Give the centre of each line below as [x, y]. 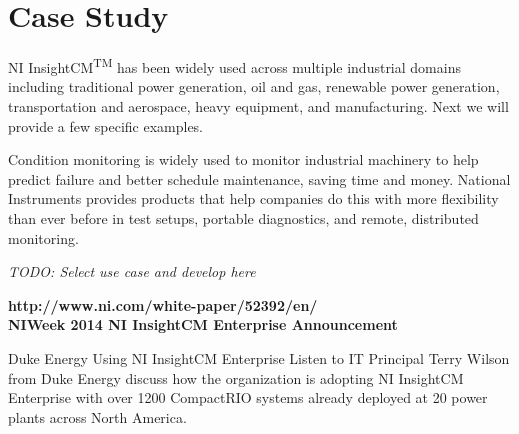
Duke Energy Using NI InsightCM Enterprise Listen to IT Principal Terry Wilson [259, 357]
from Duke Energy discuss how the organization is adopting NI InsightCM [236, 377]
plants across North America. [97, 416]
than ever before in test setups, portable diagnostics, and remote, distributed [243, 217]
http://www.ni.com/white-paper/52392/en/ [163, 304]
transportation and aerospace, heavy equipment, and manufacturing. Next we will [258, 105]
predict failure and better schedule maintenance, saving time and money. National [259, 178]
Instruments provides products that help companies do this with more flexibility [253, 198]
